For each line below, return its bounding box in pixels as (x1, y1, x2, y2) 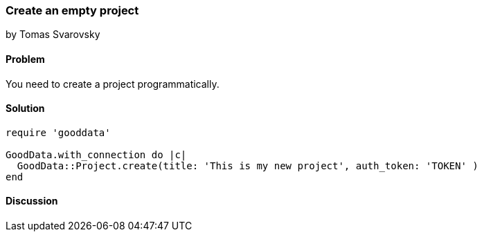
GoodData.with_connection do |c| (6, 149, 187, 160)
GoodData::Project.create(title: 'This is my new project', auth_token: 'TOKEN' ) (17, 160, 479, 171)
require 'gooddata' (6, 126, 111, 138)
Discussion (6, 195, 58, 207)
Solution (6, 102, 45, 115)
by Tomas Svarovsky (6, 28, 100, 41)
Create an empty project (6, 3, 139, 17)
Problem (6, 53, 45, 65)
